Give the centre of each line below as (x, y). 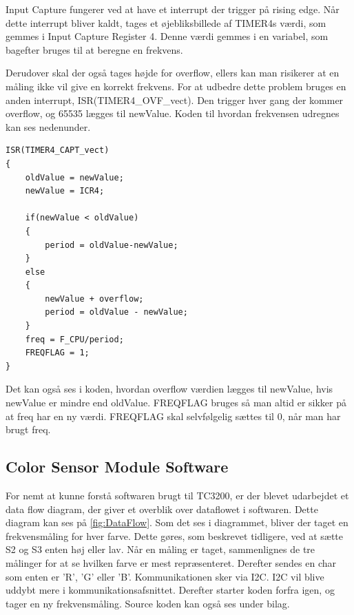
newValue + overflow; (94, 299)
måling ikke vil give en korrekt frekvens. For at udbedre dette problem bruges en (176, 86)
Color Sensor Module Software (117, 467)
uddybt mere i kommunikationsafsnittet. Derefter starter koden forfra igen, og (170, 590)
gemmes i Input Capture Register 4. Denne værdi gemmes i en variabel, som (167, 36)
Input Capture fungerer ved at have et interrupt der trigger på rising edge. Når (173, 9)
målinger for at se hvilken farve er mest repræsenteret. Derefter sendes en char (171, 562)
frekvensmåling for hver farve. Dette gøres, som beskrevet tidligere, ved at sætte (175, 535)
